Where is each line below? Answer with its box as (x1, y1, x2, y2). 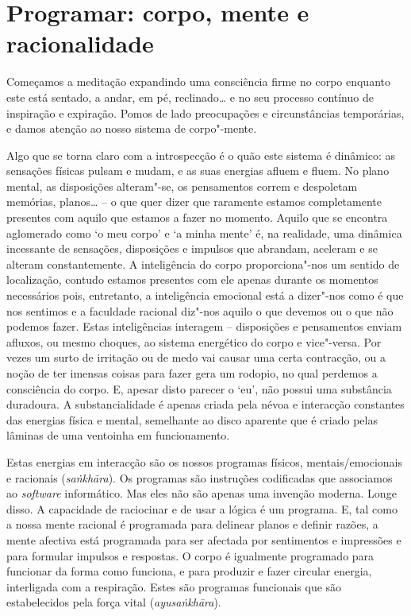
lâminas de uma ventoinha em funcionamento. (6, 427, 230, 444)
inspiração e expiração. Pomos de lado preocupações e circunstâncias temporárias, (6, 104, 405, 121)
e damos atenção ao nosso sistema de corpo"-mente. (6, 120, 257, 137)
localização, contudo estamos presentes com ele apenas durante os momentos (6, 271, 378, 288)
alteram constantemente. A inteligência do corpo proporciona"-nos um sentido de (6, 255, 400, 272)
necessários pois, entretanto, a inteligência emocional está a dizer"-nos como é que (6, 287, 404, 304)
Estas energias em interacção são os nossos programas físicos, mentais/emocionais (6, 453, 403, 470)
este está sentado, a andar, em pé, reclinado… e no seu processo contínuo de (6, 88, 374, 105)
